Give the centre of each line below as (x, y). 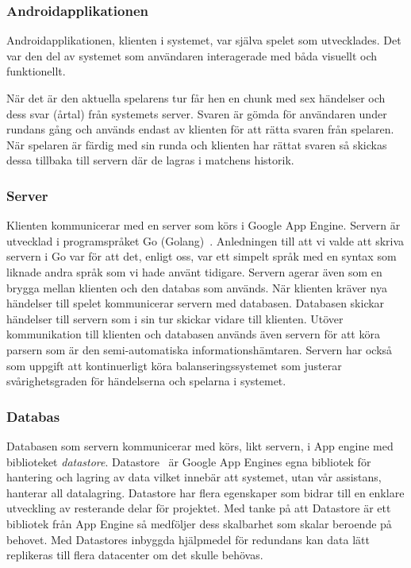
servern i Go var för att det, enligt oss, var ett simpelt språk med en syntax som (202, 256)
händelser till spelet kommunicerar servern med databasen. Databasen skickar (196, 303)
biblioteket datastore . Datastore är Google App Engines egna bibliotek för (189, 461)
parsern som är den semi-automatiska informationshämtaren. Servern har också (200, 349)
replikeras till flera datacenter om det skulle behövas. (135, 555)
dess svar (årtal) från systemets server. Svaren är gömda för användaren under (197, 113)
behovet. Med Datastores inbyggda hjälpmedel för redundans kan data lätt (188, 539)
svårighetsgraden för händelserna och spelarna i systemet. (146, 381)
